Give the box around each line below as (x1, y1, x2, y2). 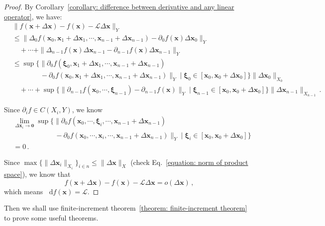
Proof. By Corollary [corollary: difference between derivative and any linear (4, 1, 234, 11)
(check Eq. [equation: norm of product (130, 156, 248, 167)
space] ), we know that (4, 168, 71, 179)
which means (4, 186, 43, 196)
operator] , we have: (4, 11, 62, 21)
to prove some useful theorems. (4, 212, 99, 223)
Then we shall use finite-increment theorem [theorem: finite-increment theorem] (4, 203, 247, 213)
